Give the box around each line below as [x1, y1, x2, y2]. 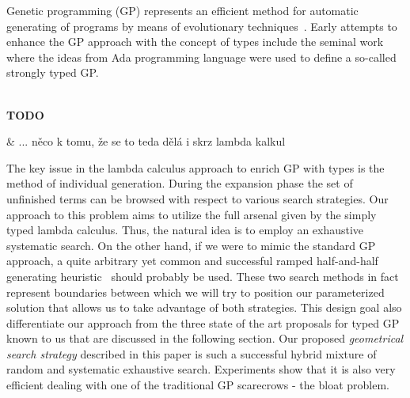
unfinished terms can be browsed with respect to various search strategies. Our [6, 190, 389, 207]
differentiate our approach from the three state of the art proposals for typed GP [6, 314, 400, 331]
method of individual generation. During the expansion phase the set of [6, 175, 353, 191]
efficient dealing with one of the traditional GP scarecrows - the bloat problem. [6, 377, 389, 393]
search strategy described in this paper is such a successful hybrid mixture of [6, 345, 377, 362]
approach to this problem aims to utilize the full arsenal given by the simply [6, 206, 377, 222]
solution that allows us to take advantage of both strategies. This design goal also [6, 299, 402, 316]
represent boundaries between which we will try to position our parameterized [6, 283, 385, 300]
